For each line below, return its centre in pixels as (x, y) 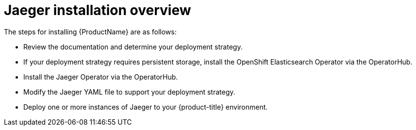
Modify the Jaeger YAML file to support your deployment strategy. (129, 92)
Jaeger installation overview (98, 10)
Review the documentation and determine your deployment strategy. (133, 47)
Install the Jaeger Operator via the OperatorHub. (101, 77)
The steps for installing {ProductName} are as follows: (90, 32)
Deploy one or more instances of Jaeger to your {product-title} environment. (146, 107)
